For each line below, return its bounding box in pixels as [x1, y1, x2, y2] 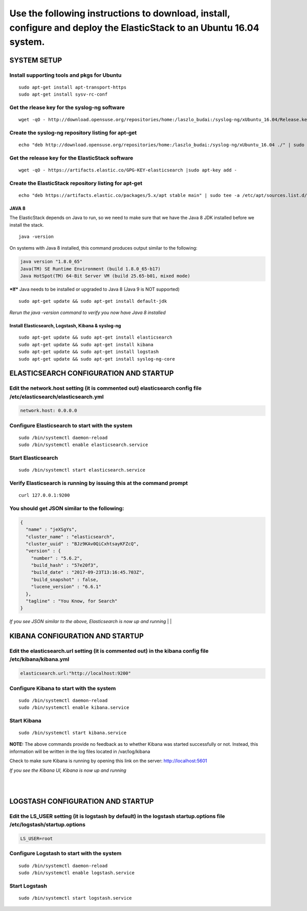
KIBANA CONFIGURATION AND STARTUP [9, 632, 144, 640]
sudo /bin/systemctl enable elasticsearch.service [18, 442, 148, 448]
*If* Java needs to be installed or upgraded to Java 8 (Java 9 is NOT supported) [9, 286, 180, 293]
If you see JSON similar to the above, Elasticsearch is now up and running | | [9, 618, 172, 625]
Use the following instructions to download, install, [9, 8, 230, 19]
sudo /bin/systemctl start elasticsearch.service [18, 467, 146, 473]
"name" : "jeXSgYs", [26, 527, 77, 532]
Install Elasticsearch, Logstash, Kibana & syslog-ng [9, 323, 121, 329]
